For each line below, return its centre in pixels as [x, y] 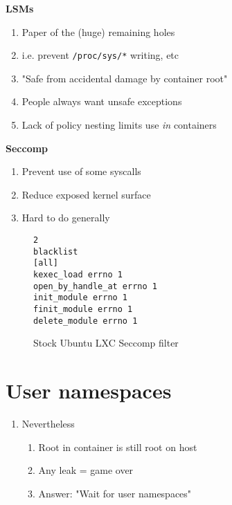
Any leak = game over [86, 470]
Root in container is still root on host [118, 447]
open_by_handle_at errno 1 [95, 286]
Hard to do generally [66, 218]
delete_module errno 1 [86, 321]
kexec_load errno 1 [78, 274]
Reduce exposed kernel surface [86, 194]
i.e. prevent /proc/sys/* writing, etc [100, 55]
